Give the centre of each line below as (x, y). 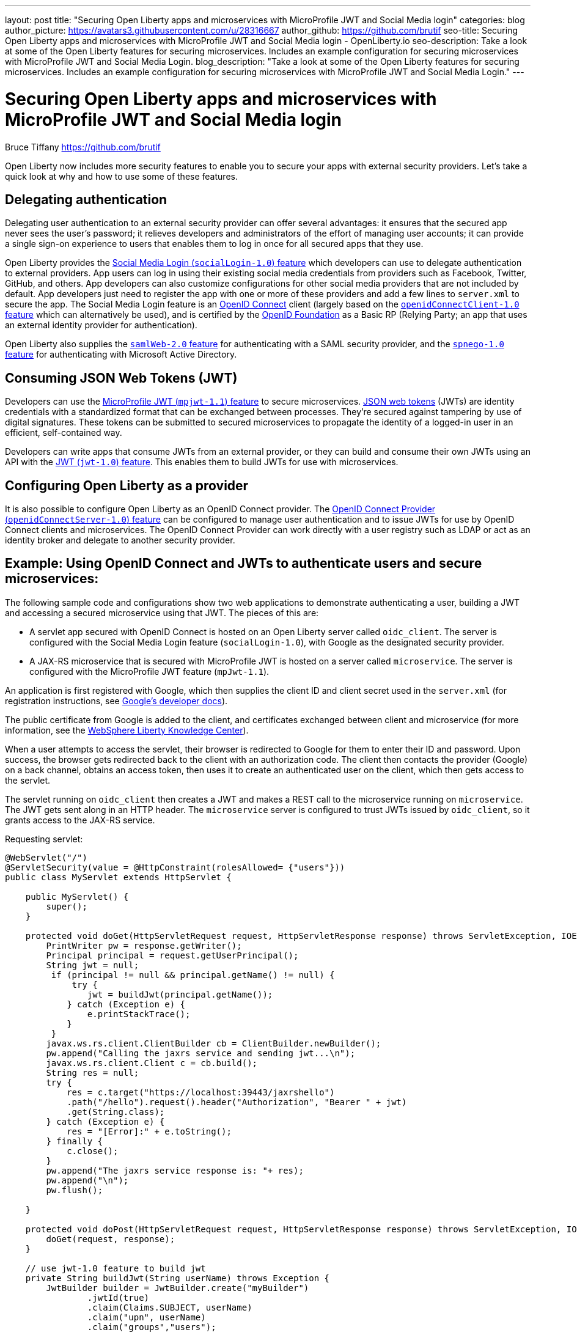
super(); (67, 906)
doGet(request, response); (111, 1239)
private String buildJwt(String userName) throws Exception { (178, 1278)
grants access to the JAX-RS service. (80, 820)
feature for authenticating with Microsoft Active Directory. (121, 355)
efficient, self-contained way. (64, 433)
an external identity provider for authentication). (101, 325)
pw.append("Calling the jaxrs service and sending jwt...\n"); (201, 1053)
